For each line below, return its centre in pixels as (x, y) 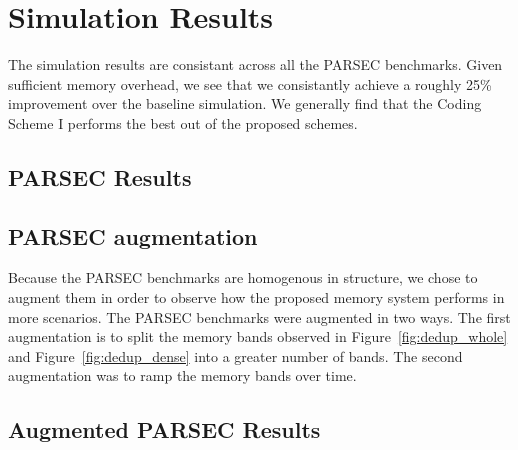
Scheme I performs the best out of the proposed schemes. (183, 122)
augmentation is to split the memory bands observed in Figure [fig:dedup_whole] (258, 336)
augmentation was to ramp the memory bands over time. (182, 375)
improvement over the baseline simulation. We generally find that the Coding (245, 103)
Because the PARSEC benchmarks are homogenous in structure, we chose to (243, 277)
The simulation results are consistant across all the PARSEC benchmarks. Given (255, 64)
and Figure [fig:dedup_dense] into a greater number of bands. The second (235, 355)
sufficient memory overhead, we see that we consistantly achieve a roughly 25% (250, 83)
